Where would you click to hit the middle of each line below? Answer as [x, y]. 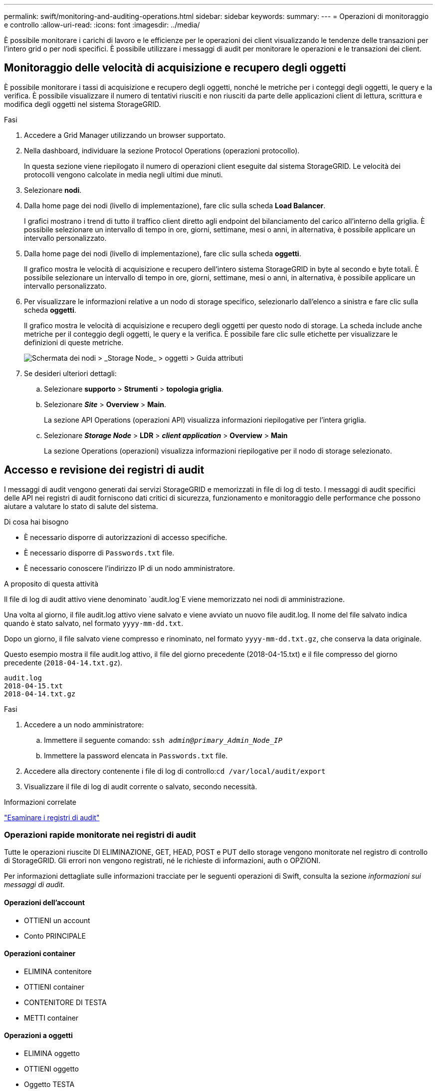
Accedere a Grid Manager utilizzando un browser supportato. [125, 135]
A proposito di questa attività [51, 583]
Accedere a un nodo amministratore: [84, 724]
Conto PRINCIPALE [55, 936]
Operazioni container [40, 954]
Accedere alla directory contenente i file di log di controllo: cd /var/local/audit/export [175, 771]
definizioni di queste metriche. [74, 342]
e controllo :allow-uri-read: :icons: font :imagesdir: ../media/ [102, 25]
